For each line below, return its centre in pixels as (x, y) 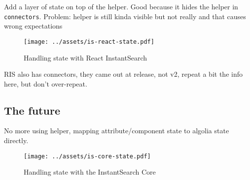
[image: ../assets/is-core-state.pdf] (87, 156)
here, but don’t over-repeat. (46, 83)
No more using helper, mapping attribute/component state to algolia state (117, 131)
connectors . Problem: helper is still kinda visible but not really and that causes (125, 16)
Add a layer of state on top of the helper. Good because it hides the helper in (121, 6)
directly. (16, 140)
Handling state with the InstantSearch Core (90, 172)
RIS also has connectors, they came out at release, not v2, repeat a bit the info (123, 74)
